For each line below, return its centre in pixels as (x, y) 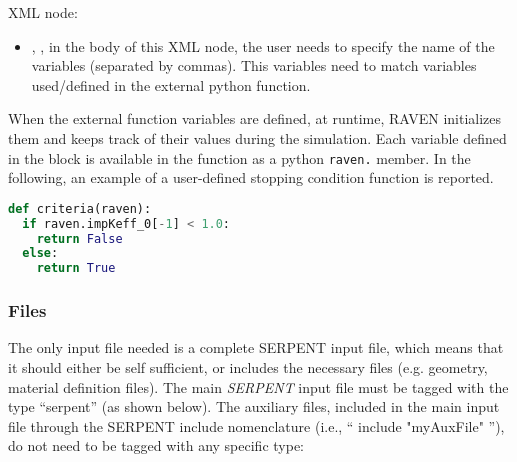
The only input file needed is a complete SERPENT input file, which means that (256, 347)
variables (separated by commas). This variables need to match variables (254, 65)
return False (79, 238)
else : (40, 253)
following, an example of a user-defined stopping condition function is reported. (251, 177)
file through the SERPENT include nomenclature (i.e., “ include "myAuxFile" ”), (256, 425)
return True (76, 268)
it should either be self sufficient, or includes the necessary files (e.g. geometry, (248, 367)
